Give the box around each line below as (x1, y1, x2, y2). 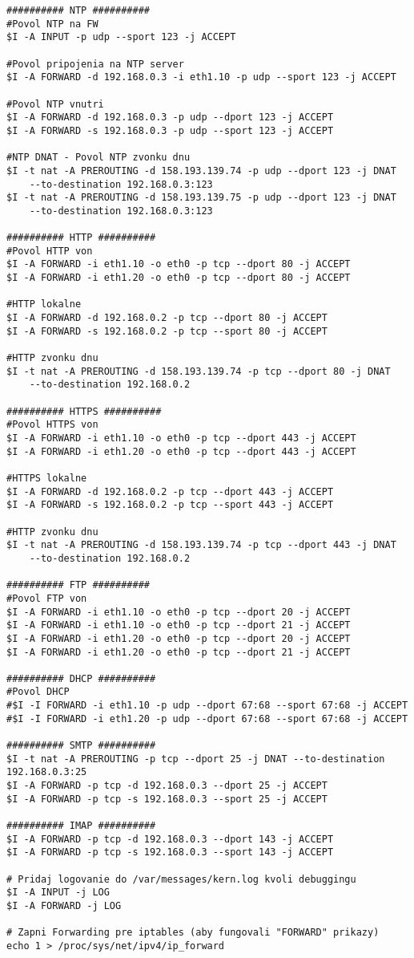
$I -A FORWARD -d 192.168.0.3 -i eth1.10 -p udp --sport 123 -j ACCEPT (6, 71, 396, 83)
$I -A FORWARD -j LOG (6, 899, 122, 911)
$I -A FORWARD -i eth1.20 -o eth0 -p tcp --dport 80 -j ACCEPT (6, 272, 351, 284)
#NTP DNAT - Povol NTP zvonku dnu (6, 152, 191, 164)
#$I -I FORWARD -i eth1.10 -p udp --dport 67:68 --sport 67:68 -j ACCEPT (6, 700, 408, 712)
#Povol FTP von (6, 592, 87, 604)
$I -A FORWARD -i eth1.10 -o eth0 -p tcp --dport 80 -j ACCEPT (6, 258, 351, 270)
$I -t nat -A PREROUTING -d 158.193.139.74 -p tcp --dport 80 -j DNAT (6, 365, 391, 377)
